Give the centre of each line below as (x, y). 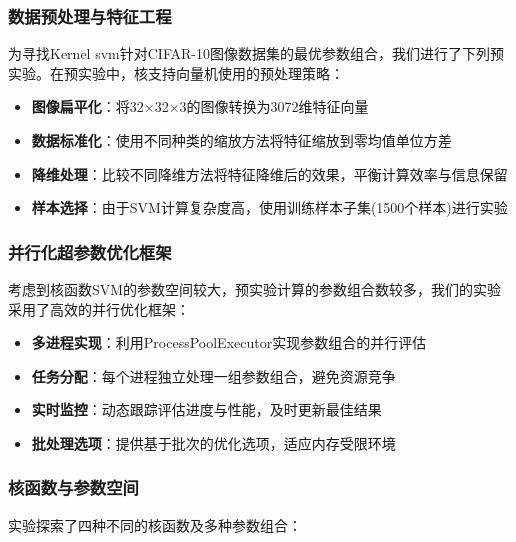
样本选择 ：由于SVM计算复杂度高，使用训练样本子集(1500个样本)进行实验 (269, 207)
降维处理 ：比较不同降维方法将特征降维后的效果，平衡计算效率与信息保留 (269, 173)
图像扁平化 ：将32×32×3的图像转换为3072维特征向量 (200, 106)
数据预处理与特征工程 (90, 15)
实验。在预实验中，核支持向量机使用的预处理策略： (176, 72)
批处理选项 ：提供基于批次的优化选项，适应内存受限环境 (213, 442)
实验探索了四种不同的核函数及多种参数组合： (155, 524)
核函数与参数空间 (73, 487)
